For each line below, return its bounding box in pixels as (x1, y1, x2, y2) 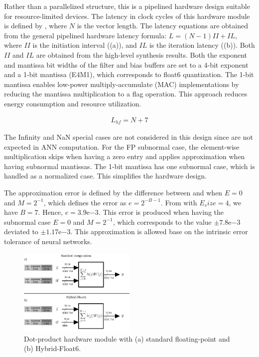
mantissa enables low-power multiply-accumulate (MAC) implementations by (4, 79, 239, 89)
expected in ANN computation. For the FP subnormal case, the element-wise (4, 141, 240, 152)
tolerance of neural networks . (4, 236, 92, 246)
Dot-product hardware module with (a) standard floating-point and (24, 333, 230, 344)
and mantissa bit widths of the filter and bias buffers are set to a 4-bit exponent (4, 59, 249, 70)
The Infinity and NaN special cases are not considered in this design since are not (4, 132, 253, 142)
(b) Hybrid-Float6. (24, 343, 81, 354)
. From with (161, 197, 197, 207)
